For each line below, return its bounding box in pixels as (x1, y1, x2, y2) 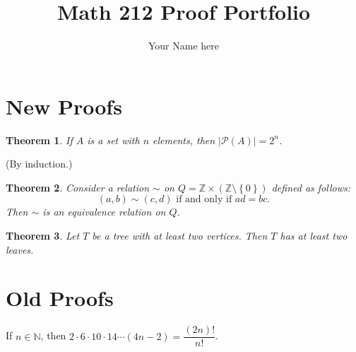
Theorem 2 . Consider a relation (6, 180, 150, 194)
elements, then (153, 132, 215, 147)
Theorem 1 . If (6, 132, 73, 147)
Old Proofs (6, 283, 114, 312)
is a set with (87, 132, 140, 147)
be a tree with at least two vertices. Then (92, 228, 268, 243)
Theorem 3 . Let (6, 228, 80, 243)
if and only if (176, 194, 232, 205)
